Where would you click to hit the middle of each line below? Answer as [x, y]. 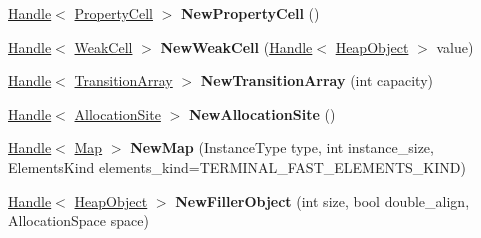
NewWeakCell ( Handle [236, 46]
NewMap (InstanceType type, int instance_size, [282, 147]
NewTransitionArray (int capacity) [316, 80]
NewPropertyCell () [250, 13]
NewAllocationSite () [262, 113]
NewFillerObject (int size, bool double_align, [322, 200]
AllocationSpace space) [78, 220]
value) [455, 46]
